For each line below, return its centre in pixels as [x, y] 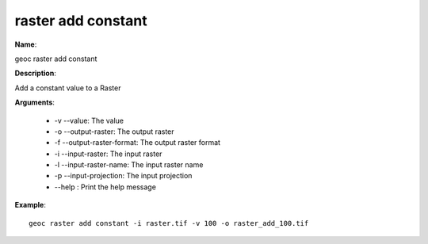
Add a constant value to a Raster [68, 88]
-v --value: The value [89, 120]
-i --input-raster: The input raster [108, 154]
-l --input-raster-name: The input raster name [129, 165]
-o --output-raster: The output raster [114, 132]
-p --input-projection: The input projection [123, 176]
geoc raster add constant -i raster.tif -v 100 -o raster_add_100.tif [169, 223]
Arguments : [35, 102]
